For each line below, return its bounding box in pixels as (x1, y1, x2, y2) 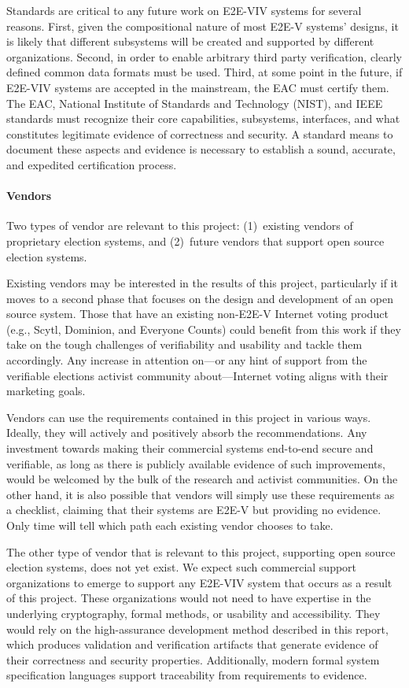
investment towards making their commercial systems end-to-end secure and (6, 440, 374, 457)
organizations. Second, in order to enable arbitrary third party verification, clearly (6, 48, 402, 65)
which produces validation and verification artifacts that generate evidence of (6, 636, 378, 653)
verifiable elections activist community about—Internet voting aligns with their (6, 367, 389, 383)
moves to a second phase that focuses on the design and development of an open (6, 290, 393, 306)
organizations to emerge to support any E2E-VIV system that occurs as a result (6, 574, 392, 590)
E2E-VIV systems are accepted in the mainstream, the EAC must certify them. (6, 79, 389, 95)
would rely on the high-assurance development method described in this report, (6, 620, 389, 637)
